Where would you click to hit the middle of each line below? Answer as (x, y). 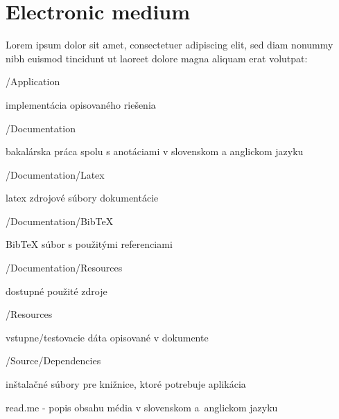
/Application (33, 81)
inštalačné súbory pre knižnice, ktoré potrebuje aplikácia (126, 384)
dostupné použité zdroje (56, 291)
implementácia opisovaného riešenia (81, 104)
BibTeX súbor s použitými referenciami (89, 244)
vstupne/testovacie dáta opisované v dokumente (107, 337)
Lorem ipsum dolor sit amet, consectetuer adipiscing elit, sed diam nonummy (169, 45)
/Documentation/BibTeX (60, 221)
